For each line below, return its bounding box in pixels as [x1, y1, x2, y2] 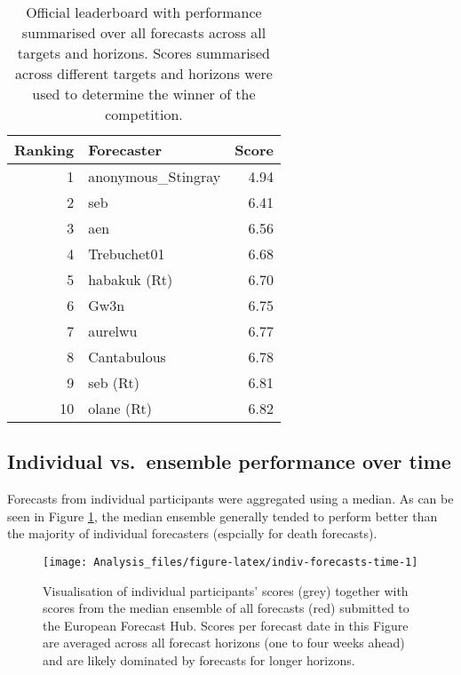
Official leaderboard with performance [26, 2, 262, 22]
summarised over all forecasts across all [21, 22, 266, 43]
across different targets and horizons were [15, 63, 273, 83]
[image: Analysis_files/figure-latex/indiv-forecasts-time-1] [43, 555, 418, 568]
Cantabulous [88, 346, 166, 367]
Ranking [14, 139, 75, 160]
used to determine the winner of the [32, 83, 256, 104]
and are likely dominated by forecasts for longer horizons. [43, 651, 355, 670]
